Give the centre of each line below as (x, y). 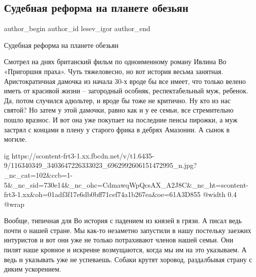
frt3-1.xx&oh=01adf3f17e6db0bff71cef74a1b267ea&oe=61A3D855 (102, 194)
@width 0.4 (220, 194)
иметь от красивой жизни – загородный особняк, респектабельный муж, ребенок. (126, 91)
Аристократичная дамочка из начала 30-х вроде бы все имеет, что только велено (125, 81)
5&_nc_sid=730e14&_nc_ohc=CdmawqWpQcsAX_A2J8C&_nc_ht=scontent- (126, 184)
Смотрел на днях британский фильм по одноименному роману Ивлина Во (115, 61)
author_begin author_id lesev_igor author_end (77, 28)
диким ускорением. (33, 269)
